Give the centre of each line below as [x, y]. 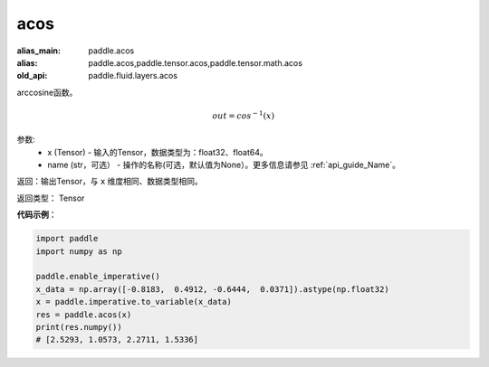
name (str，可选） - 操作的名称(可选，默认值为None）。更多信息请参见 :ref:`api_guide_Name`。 [224, 165]
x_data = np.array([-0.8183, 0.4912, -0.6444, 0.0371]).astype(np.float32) [212, 289]
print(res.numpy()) [79, 327]
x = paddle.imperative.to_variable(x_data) [134, 302]
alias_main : [38, 51]
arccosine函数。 [47, 92]
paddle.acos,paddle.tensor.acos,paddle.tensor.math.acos [196, 62]
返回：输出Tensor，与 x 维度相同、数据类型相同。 [110, 182]
